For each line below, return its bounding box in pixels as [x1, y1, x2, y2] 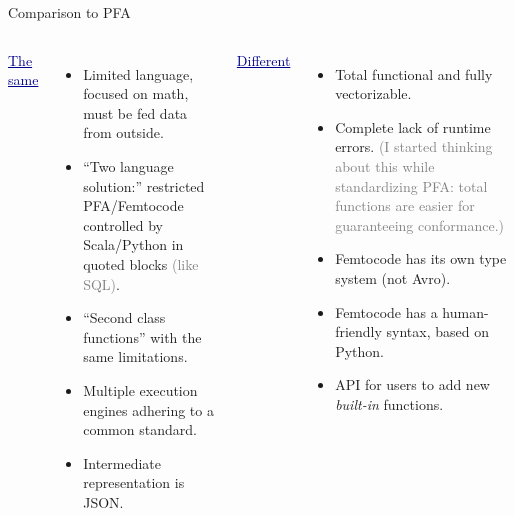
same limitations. [83, 346, 188, 367]
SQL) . [83, 273, 120, 294]
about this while [335, 155, 435, 176]
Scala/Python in [83, 234, 184, 255]
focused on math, [83, 83, 189, 104]
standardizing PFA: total [335, 175, 488, 196]
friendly [335, 321, 382, 342]
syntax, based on [386, 321, 489, 342]
